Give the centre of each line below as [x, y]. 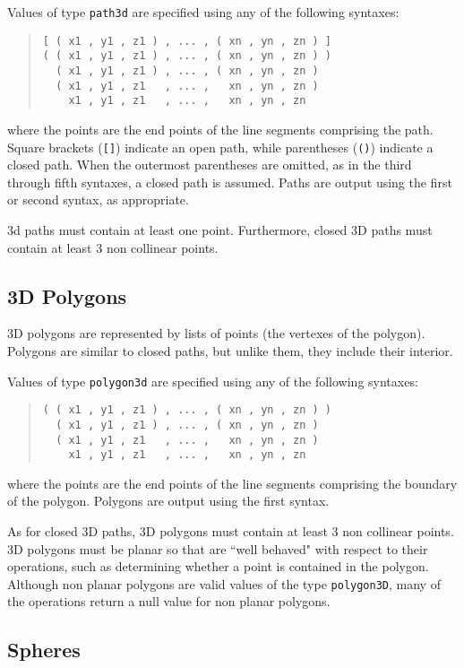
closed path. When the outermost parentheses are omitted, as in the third [210, 165]
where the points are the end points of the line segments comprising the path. [220, 129]
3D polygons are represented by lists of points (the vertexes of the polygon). [216, 333]
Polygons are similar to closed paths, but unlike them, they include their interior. [230, 350]
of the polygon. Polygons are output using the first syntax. [168, 501]
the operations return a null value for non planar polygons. [169, 601]
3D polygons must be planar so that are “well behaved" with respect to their [218, 548]
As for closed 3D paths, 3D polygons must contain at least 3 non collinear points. [231, 531]
